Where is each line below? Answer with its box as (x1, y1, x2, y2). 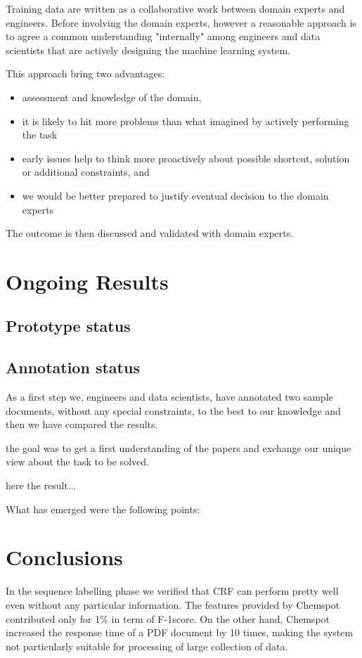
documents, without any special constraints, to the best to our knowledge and (6, 403, 341, 418)
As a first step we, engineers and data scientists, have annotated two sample (6, 389, 333, 404)
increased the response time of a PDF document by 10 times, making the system (6, 625, 354, 640)
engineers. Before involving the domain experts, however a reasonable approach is (6, 15, 356, 30)
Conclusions (6, 543, 123, 572)
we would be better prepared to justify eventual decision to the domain (22, 188, 329, 202)
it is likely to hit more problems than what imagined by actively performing (22, 113, 349, 128)
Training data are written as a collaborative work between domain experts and (6, 1, 345, 15)
